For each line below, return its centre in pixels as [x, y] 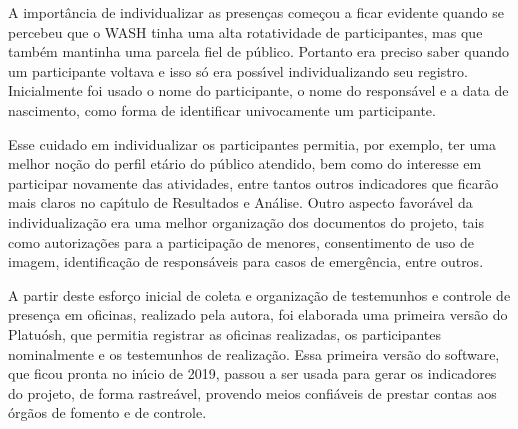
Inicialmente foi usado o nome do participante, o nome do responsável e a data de [258, 90]
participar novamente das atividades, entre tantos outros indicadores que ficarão [253, 182]
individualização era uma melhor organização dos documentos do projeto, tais [246, 221]
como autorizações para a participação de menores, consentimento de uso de [241, 241]
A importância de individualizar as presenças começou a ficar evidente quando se [256, 12]
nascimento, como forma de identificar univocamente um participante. [222, 109]
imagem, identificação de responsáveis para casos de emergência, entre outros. [246, 261]
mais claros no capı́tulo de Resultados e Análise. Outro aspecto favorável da [240, 202]
